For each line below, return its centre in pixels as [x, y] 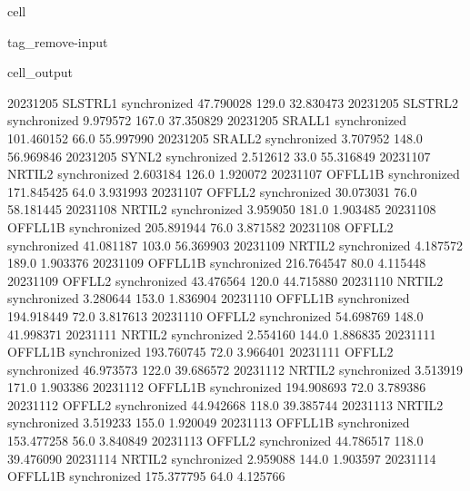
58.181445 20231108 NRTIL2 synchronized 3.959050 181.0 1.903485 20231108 [222, 209]
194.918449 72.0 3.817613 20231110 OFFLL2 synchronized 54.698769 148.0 [215, 315]
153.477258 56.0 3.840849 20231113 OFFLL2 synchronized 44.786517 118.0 [215, 441]
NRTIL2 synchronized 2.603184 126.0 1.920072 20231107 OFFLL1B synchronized [234, 174]
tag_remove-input [58, 41]
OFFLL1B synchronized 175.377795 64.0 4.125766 [146, 476]
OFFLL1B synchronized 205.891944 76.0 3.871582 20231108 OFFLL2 [200, 226]
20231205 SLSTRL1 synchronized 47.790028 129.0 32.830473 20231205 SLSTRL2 [233, 102]
